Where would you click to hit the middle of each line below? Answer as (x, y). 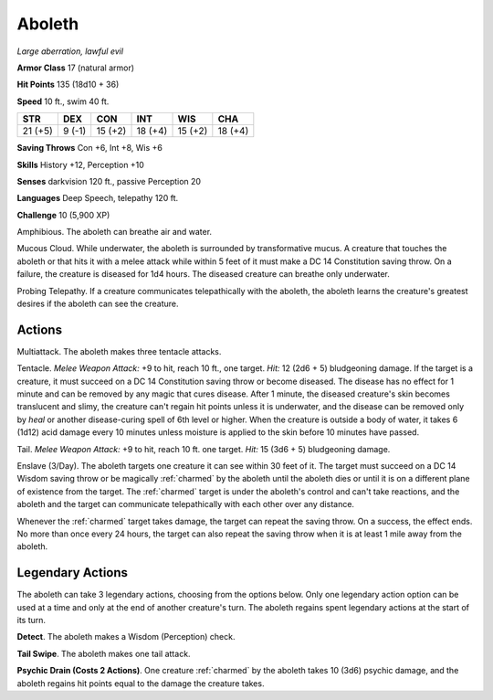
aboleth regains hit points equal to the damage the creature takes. (141, 683)
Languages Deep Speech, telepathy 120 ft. (97, 198)
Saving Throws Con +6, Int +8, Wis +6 (90, 148)
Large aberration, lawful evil (70, 51)
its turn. (31, 620)
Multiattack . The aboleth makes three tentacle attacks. (119, 351)
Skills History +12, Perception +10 (81, 164)
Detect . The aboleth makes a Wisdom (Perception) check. (126, 637)
